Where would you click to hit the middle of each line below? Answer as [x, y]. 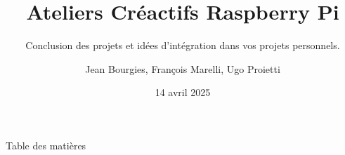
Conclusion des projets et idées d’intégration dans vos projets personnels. [183, 45]
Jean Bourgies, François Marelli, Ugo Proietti [183, 68]
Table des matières [46, 145]
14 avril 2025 [183, 92]
